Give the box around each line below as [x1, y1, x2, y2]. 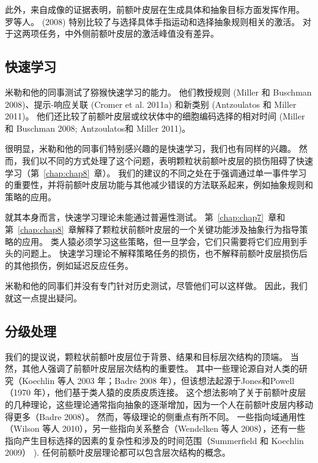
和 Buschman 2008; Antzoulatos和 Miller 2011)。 [5, 121, 191, 134]
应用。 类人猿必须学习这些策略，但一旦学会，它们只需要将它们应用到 [21, 235, 299, 247]
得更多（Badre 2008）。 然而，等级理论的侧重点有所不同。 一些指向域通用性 [5, 410, 306, 423]
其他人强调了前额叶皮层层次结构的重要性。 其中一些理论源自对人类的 [21, 362, 299, 375]
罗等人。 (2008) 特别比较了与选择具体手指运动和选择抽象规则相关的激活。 [5, 15, 300, 28]
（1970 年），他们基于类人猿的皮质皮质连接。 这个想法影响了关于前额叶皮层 [5, 386, 306, 399]
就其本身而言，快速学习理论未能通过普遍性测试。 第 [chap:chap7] [5, 211, 264, 224]
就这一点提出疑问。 [5, 291, 82, 304]
